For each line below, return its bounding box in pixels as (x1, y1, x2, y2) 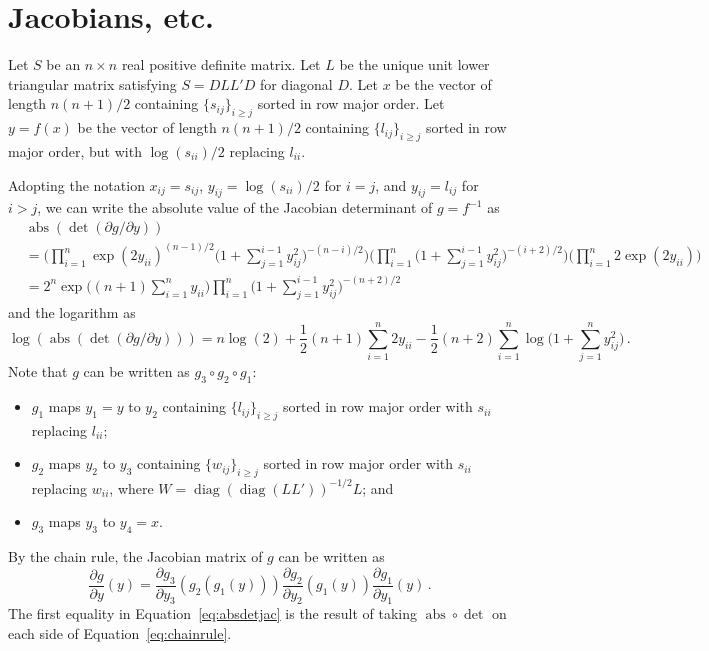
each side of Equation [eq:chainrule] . (8, 622, 232, 643)
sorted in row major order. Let (257, 93, 445, 114)
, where (109, 477, 154, 498)
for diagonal (259, 73, 333, 94)
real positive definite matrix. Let (121, 54, 321, 75)
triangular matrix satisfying (8, 73, 177, 94)
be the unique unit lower (339, 54, 490, 75)
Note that (8, 361, 68, 382)
